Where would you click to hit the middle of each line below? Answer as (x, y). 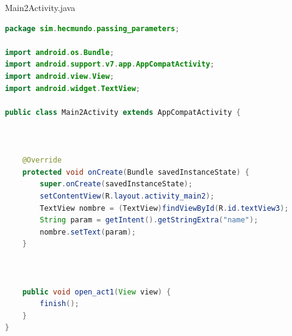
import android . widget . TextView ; (73, 88)
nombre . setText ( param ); (88, 232)
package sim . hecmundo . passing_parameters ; (92, 28)
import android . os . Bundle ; (60, 52)
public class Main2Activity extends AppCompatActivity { (123, 112)
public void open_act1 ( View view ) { (97, 292)
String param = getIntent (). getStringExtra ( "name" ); (149, 220)
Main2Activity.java (40, 7)
